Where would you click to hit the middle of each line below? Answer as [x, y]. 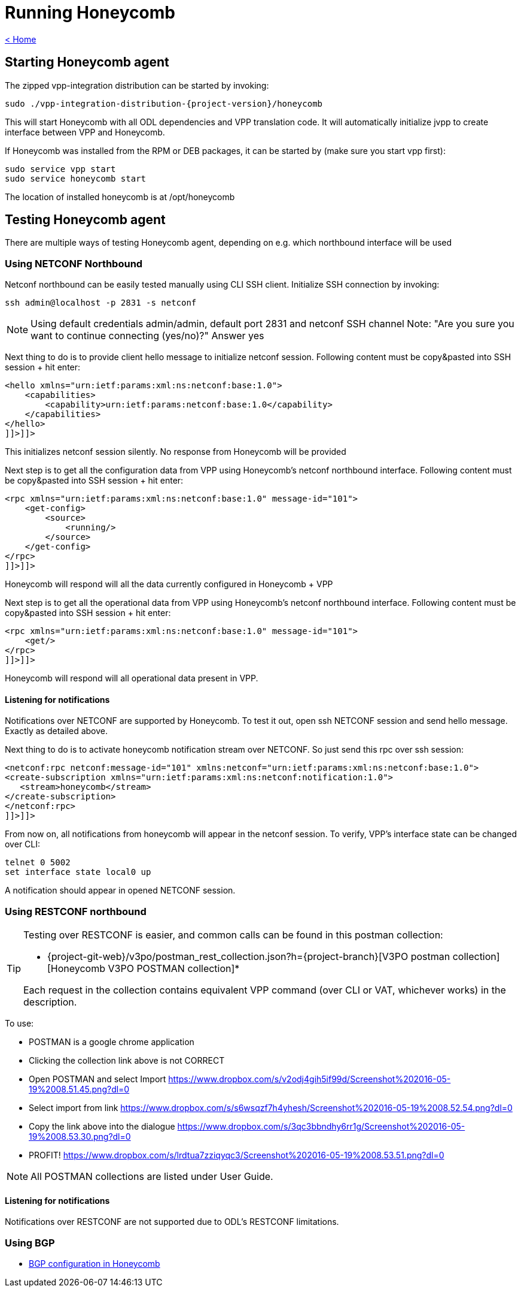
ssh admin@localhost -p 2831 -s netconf [101, 303]
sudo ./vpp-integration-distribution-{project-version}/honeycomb [164, 103]
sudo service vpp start [60, 169]
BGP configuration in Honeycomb [95, 1264]
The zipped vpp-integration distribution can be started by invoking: [137, 85]
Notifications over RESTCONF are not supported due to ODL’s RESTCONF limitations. [172, 1222]
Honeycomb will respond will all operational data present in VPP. [132, 678]
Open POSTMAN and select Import [98, 1079]
